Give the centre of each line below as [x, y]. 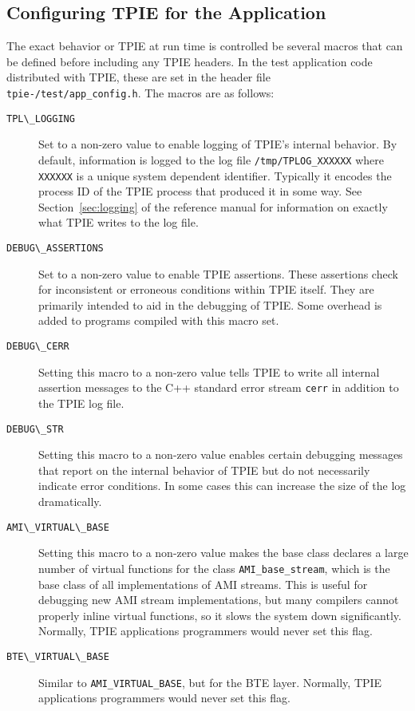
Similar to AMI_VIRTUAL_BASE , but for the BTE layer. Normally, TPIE [210, 682]
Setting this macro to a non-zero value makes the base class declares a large [223, 553]
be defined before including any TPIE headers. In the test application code [190, 61]
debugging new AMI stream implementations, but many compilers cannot [219, 600]
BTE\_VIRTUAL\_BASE [58, 656]
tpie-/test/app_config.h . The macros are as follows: [140, 93]
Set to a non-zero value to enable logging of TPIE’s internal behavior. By [218, 144]
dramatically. [70, 502]
